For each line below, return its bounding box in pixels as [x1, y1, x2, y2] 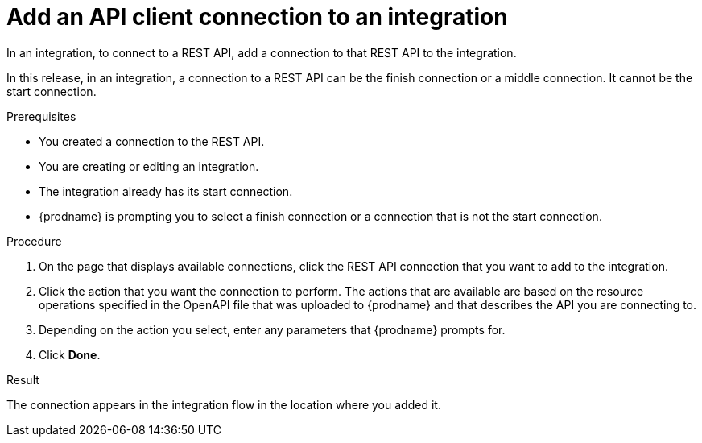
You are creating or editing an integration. [39, 159, 259, 173]
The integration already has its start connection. [39, 184, 293, 198]
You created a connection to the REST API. [39, 134, 265, 148]
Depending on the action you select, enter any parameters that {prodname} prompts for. [39, 322, 506, 337]
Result [6, 372, 39, 387]
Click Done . [39, 347, 101, 362]
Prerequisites [6, 109, 76, 123]
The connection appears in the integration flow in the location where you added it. [6, 397, 441, 412]
